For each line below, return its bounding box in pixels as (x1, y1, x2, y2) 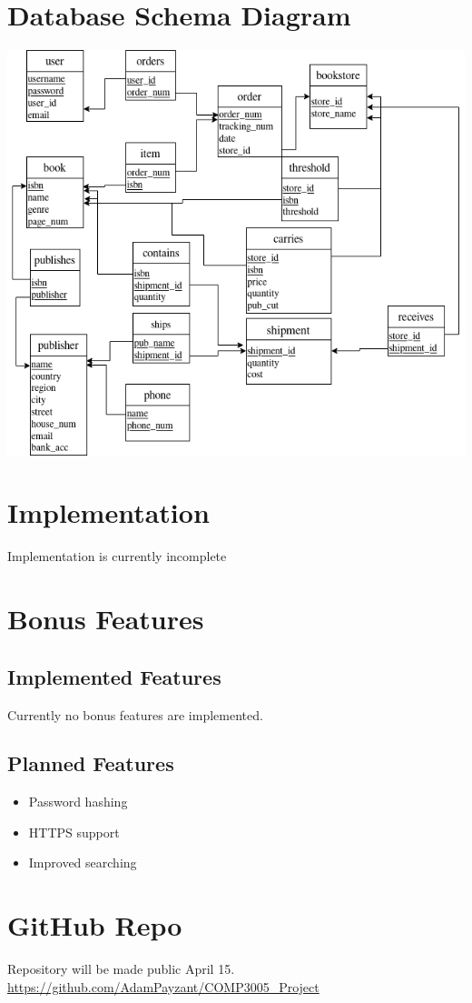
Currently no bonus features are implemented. (7, 705, 263, 724)
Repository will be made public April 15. (7, 959, 235, 978)
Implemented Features (7, 662, 221, 690)
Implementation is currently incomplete (7, 547, 227, 566)
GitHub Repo (7, 907, 182, 944)
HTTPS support (28, 822, 120, 841)
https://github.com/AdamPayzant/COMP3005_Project (7, 977, 320, 996)
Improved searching (28, 853, 137, 872)
